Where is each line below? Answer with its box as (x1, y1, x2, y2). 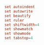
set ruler (4, 18, 25, 22)
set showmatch (4, 27, 33, 32)
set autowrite (4, 9, 33, 14)
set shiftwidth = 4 (4, 22, 40, 27)
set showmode (4, 31, 31, 36)
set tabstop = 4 (4, 36, 33, 41)
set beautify (4, 13, 31, 18)
